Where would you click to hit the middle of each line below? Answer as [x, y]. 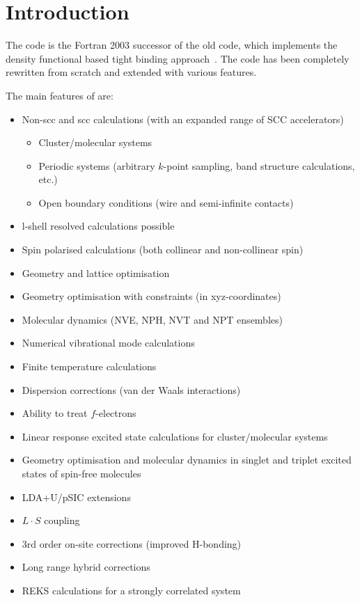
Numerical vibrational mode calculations [108, 343]
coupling [62, 520]
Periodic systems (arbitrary [97, 165]
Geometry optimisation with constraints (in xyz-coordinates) [151, 296]
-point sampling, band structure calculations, [259, 165]
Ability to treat [55, 413]
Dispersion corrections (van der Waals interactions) [131, 389]
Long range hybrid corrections [86, 567]
